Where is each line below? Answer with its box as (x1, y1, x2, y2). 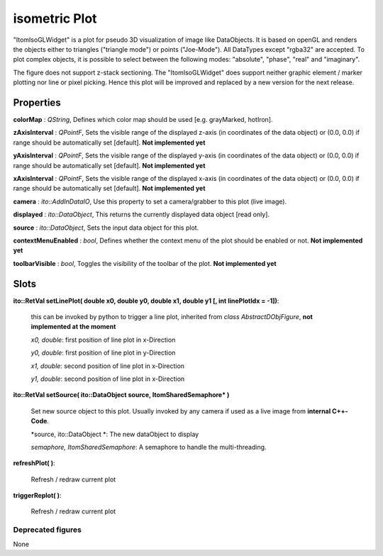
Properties (13, 96, 61, 109)
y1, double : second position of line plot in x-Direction (30, 374, 185, 383)
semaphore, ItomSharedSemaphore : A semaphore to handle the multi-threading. (30, 443, 267, 451)
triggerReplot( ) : (13, 491, 62, 500)
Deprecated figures (13, 525, 82, 535)
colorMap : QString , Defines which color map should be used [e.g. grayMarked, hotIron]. (13, 116, 273, 124)
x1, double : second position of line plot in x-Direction (30, 362, 184, 370)
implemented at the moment (30, 323, 116, 331)
